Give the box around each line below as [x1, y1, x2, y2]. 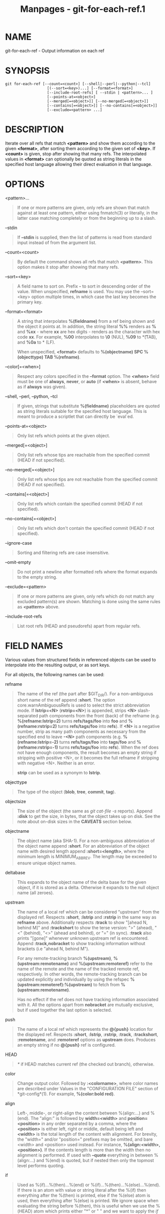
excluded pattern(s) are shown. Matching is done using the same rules [17, 598, 161, 605]
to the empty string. [17, 574, 58, 580]
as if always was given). [17, 384, 67, 390]
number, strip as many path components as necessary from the [17, 729, 146, 735]
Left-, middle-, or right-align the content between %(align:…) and [17, 1110, 150, 1116]
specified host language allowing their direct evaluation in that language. [5, 161, 153, 167]
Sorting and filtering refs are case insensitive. [17, 550, 110, 556]
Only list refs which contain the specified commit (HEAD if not [17, 501, 143, 506]
